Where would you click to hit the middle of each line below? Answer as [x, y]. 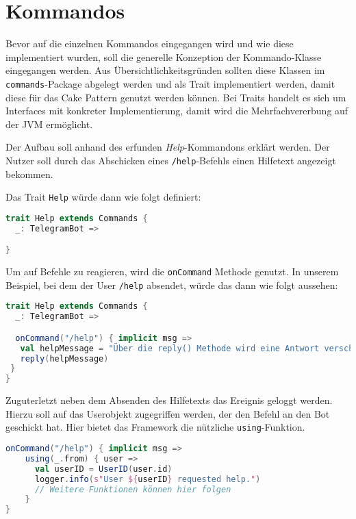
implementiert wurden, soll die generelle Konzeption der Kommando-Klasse [164, 56]
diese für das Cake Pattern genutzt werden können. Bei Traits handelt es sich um [176, 97]
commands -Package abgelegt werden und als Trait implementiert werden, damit [170, 83]
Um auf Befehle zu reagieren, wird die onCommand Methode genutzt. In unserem [172, 271]
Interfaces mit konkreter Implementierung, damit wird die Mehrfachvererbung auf [177, 111]
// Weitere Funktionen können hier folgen [133, 489]
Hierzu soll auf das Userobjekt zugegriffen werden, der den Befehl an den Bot [168, 413]
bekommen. [29, 174]
